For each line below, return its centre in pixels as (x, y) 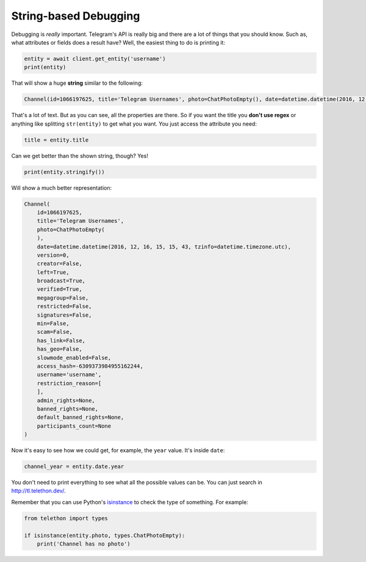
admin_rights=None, (66, 400)
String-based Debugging (76, 16)
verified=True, (59, 289)
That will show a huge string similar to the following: (77, 83)
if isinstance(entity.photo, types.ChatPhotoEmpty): (105, 535)
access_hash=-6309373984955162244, (90, 366)
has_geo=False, (59, 349)
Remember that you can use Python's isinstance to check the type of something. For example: (130, 502)
